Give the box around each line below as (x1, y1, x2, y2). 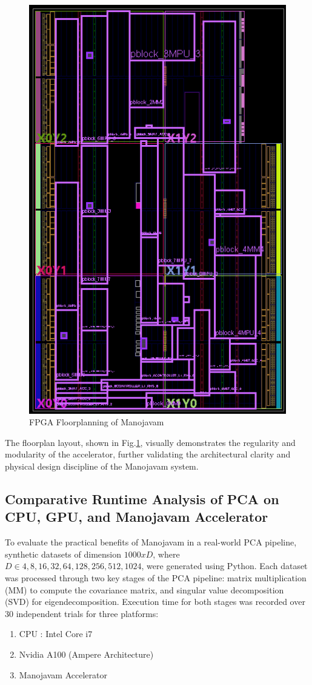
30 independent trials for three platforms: (5, 607, 159, 619)
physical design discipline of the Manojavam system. (5, 460, 199, 473)
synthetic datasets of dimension (5, 547, 122, 560)
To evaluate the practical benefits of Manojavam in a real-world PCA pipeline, (5, 536, 297, 548)
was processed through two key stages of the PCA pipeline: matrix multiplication (5, 571, 307, 584)
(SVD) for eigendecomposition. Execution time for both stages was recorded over (5, 595, 305, 608)
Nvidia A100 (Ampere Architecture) (19, 647, 154, 660)
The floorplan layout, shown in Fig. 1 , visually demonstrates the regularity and (5, 436, 296, 448)
